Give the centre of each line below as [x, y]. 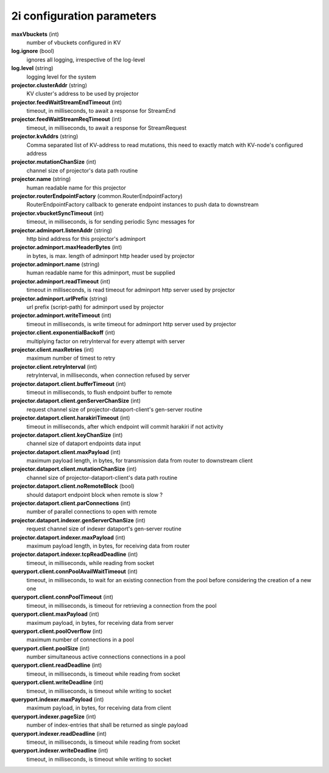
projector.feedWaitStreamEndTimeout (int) [66, 102]
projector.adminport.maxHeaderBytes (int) [67, 248]
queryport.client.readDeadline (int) [57, 665]
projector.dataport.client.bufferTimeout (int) [69, 383]
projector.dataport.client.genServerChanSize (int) [76, 401]
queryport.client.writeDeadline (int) [57, 682]
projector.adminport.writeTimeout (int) [62, 315]
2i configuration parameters [84, 16]
